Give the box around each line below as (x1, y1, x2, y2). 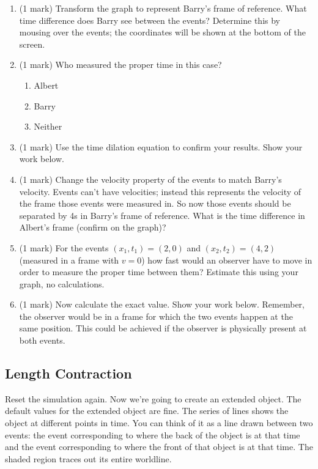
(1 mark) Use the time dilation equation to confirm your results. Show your (19, 140, 303, 153)
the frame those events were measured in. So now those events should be (19, 197, 291, 210)
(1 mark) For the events (19, 241, 109, 254)
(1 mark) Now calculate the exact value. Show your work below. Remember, (19, 298, 305, 311)
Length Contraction (5, 364, 132, 383)
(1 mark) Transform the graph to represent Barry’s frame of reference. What (19, 2, 307, 14)
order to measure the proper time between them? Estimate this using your (19, 265, 298, 278)
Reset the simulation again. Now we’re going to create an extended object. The (5, 392, 301, 405)
